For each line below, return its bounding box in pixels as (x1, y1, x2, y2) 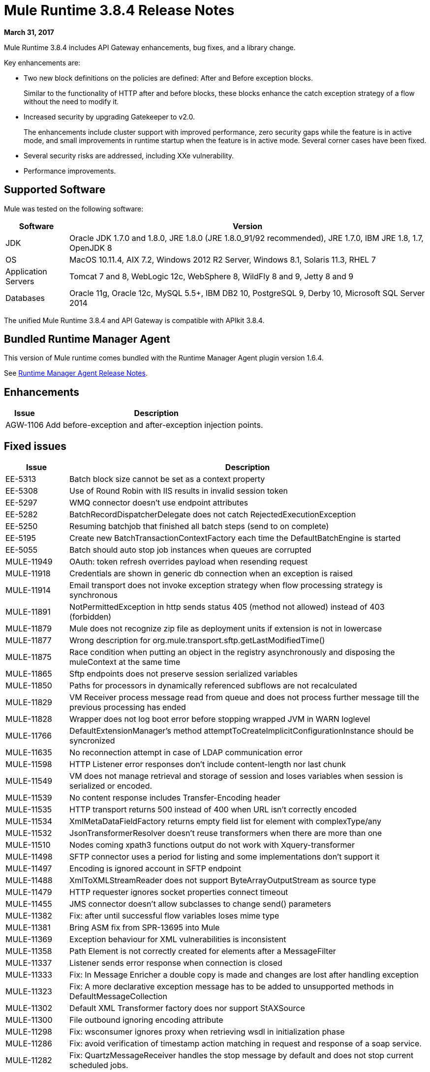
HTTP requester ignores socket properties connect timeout (69, 887, 288, 897)
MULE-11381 (5, 923, 51, 933)
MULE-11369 (5, 934, 53, 945)
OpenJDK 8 (69, 242, 112, 253)
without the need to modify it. (24, 97, 119, 106)
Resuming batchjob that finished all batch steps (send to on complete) (69, 521, 329, 532)
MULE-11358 (5, 946, 52, 956)
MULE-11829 (5, 697, 52, 708)
